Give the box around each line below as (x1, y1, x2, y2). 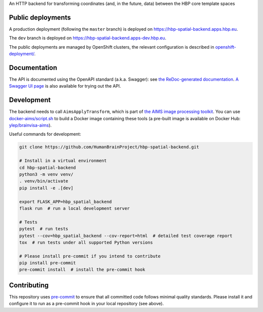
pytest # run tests (19, 226, 68, 232)
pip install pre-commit (19, 260, 76, 266)
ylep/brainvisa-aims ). (9, 122, 52, 128)
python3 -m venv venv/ (19, 172, 74, 177)
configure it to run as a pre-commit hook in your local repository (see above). (9, 301, 164, 307)
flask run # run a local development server (19, 205, 130, 211)
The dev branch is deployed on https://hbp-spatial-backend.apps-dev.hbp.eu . (9, 35, 167, 41)
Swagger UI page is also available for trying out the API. (9, 83, 121, 89)
